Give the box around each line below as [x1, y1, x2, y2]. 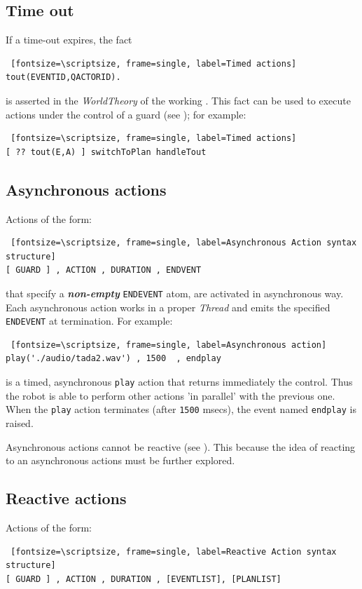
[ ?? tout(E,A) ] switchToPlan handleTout [6, 147, 207, 157]
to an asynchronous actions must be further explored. [6, 453, 235, 468]
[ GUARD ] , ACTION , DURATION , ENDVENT [6, 265, 202, 276]
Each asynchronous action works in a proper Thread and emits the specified [6, 299, 330, 314]
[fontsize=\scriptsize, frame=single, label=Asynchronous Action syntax [11, 238, 357, 248]
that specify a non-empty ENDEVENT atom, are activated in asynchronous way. [6, 285, 344, 300]
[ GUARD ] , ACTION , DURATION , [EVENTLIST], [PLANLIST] [6, 574, 281, 584]
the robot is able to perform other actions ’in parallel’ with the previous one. [6, 388, 335, 402]
